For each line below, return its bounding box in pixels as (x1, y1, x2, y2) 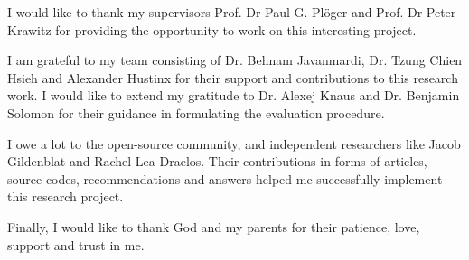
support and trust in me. (7, 235, 145, 254)
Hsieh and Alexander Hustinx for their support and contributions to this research (7, 68, 458, 87)
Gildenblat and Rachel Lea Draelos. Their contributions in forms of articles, (7, 152, 427, 171)
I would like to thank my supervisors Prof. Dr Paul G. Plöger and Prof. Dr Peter (7, 3, 456, 21)
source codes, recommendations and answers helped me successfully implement (7, 169, 443, 188)
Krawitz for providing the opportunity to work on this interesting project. (7, 20, 417, 39)
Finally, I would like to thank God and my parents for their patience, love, (7, 217, 420, 236)
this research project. (7, 187, 124, 206)
